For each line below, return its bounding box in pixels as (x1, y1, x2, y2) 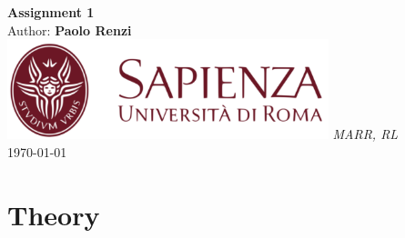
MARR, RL (332, 124, 399, 144)
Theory (7, 195, 100, 233)
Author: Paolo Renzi (7, 20, 132, 39)
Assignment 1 (7, 3, 95, 21)
